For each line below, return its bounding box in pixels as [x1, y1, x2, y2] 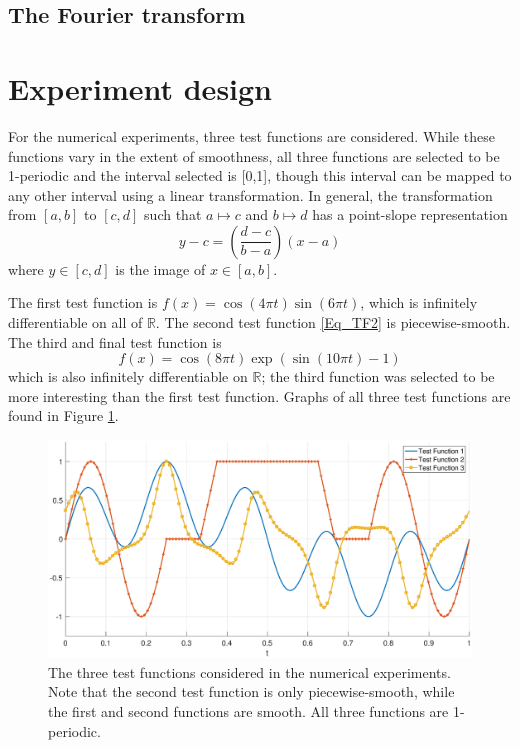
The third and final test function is [8, 331, 222, 352]
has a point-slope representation [312, 204, 508, 225]
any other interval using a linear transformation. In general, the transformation [8, 184, 493, 205]
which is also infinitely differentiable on [8, 366, 248, 387]
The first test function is [8, 292, 158, 313]
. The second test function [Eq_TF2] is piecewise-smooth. [155, 312, 511, 333]
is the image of [115, 258, 206, 279]
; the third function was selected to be [261, 366, 495, 387]
